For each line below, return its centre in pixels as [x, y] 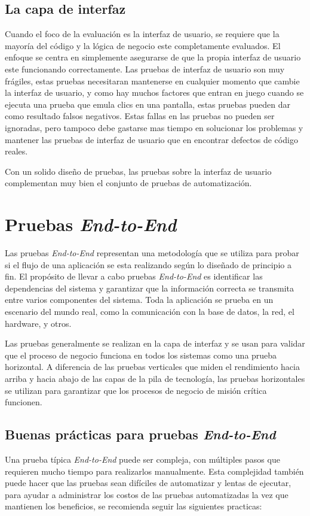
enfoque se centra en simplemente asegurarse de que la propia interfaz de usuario [153, 57]
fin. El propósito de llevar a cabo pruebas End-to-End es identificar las [134, 276]
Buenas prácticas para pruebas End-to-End [140, 434]
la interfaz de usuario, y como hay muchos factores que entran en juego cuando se [154, 92]
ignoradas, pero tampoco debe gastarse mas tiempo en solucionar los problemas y [154, 127]
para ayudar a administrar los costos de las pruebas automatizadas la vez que [147, 494]
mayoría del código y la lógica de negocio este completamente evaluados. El [143, 45]
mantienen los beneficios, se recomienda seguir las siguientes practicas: [133, 506]
